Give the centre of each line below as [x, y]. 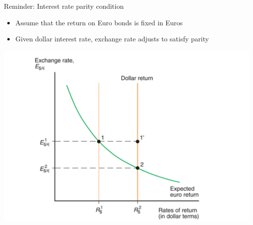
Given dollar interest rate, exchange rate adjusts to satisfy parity [112, 39]
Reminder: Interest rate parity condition [64, 6]
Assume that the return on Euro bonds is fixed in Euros [99, 22]
